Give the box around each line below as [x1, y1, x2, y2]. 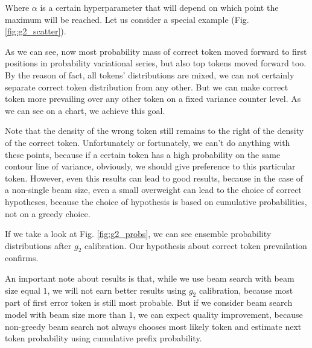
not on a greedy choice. [5, 207, 91, 220]
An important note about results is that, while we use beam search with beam [5, 272, 294, 285]
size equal [5, 283, 40, 296]
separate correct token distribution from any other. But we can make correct [5, 80, 288, 93]
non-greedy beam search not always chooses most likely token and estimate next [5, 320, 302, 332]
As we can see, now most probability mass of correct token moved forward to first [5, 45, 307, 57]
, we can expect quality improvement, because [133, 308, 303, 321]
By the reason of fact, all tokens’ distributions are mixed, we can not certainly [5, 68, 294, 81]
